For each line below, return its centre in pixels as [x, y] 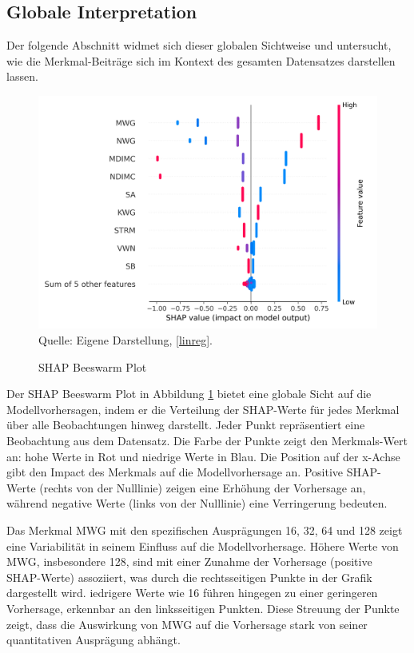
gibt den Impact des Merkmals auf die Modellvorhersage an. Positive [175, 472]
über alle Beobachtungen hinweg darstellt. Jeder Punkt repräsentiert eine [186, 425]
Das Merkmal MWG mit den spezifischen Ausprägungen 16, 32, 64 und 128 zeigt [205, 530]
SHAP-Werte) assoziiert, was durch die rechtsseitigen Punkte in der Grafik [189, 577]
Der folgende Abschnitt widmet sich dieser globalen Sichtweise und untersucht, [199, 45]
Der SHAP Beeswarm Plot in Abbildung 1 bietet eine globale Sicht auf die [189, 394]
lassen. [22, 76]
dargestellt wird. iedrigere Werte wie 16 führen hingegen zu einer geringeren [192, 593]
